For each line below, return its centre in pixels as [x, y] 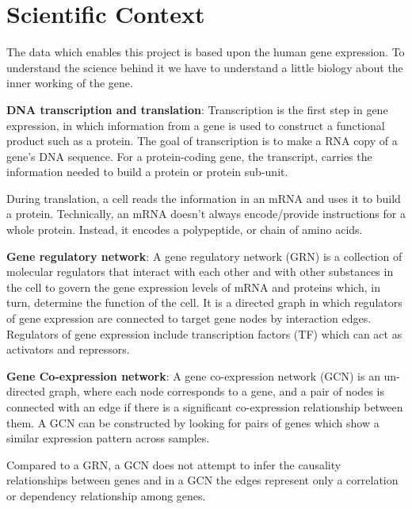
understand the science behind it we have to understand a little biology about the [205, 67]
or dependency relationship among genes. [106, 495]
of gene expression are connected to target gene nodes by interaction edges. [189, 318]
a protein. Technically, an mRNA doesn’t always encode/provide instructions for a [206, 214]
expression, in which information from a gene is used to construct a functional [196, 125]
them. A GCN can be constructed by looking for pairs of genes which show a [193, 422]
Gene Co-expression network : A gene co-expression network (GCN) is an [193, 375]
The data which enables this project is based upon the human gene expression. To [206, 52]
